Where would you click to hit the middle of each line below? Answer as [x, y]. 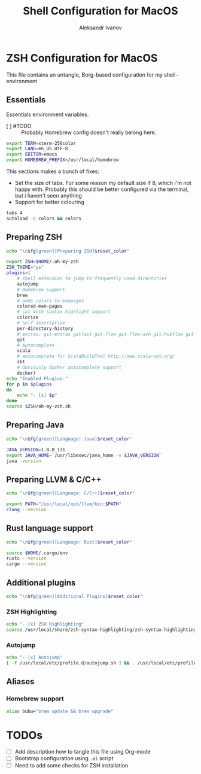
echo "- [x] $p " [37, 395]
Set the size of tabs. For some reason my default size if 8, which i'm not [103, 183]
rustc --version [26, 559]
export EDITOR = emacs [32, 154]
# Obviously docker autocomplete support [69, 368]
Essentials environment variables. [48, 114]
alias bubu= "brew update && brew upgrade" [60, 711]
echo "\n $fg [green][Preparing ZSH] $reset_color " [68, 251]
